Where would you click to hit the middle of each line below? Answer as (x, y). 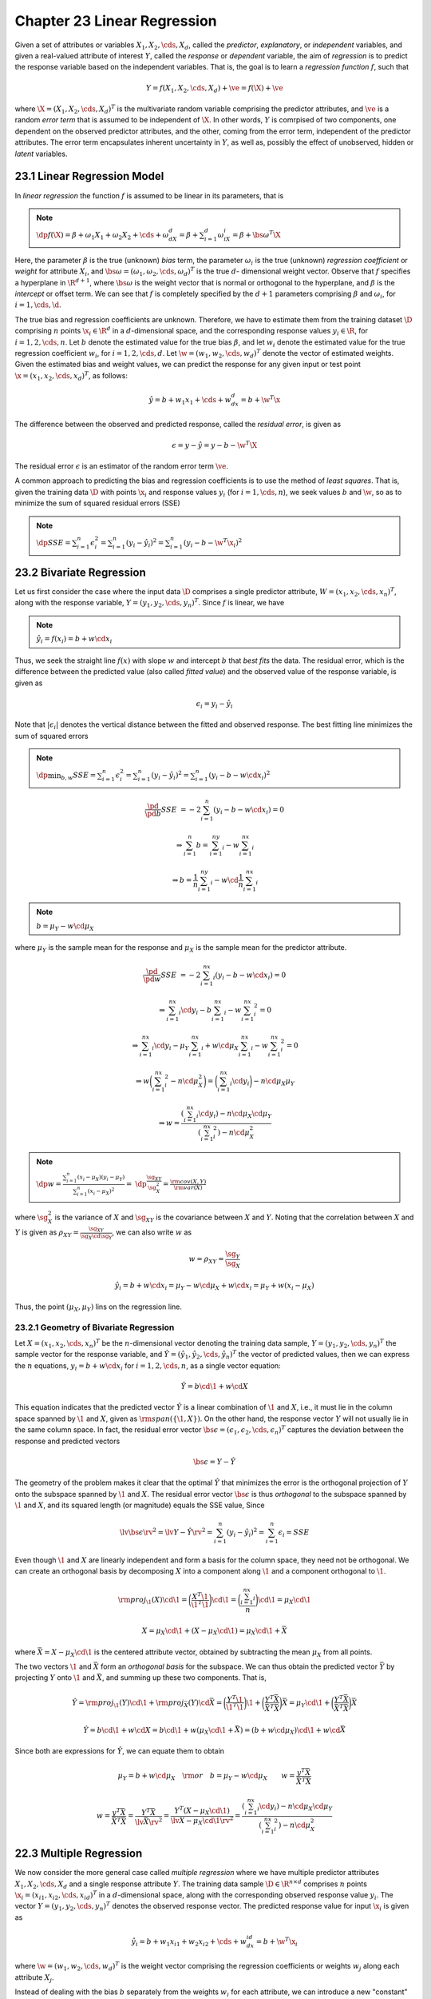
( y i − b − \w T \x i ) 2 (213, 543)
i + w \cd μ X (220, 1046)
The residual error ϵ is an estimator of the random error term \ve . (122, 466)
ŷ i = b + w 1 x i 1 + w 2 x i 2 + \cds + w (189, 1942)
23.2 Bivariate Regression (81, 572)
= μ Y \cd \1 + (309, 1703)
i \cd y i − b (195, 1011)
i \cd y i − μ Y (170, 1046)
